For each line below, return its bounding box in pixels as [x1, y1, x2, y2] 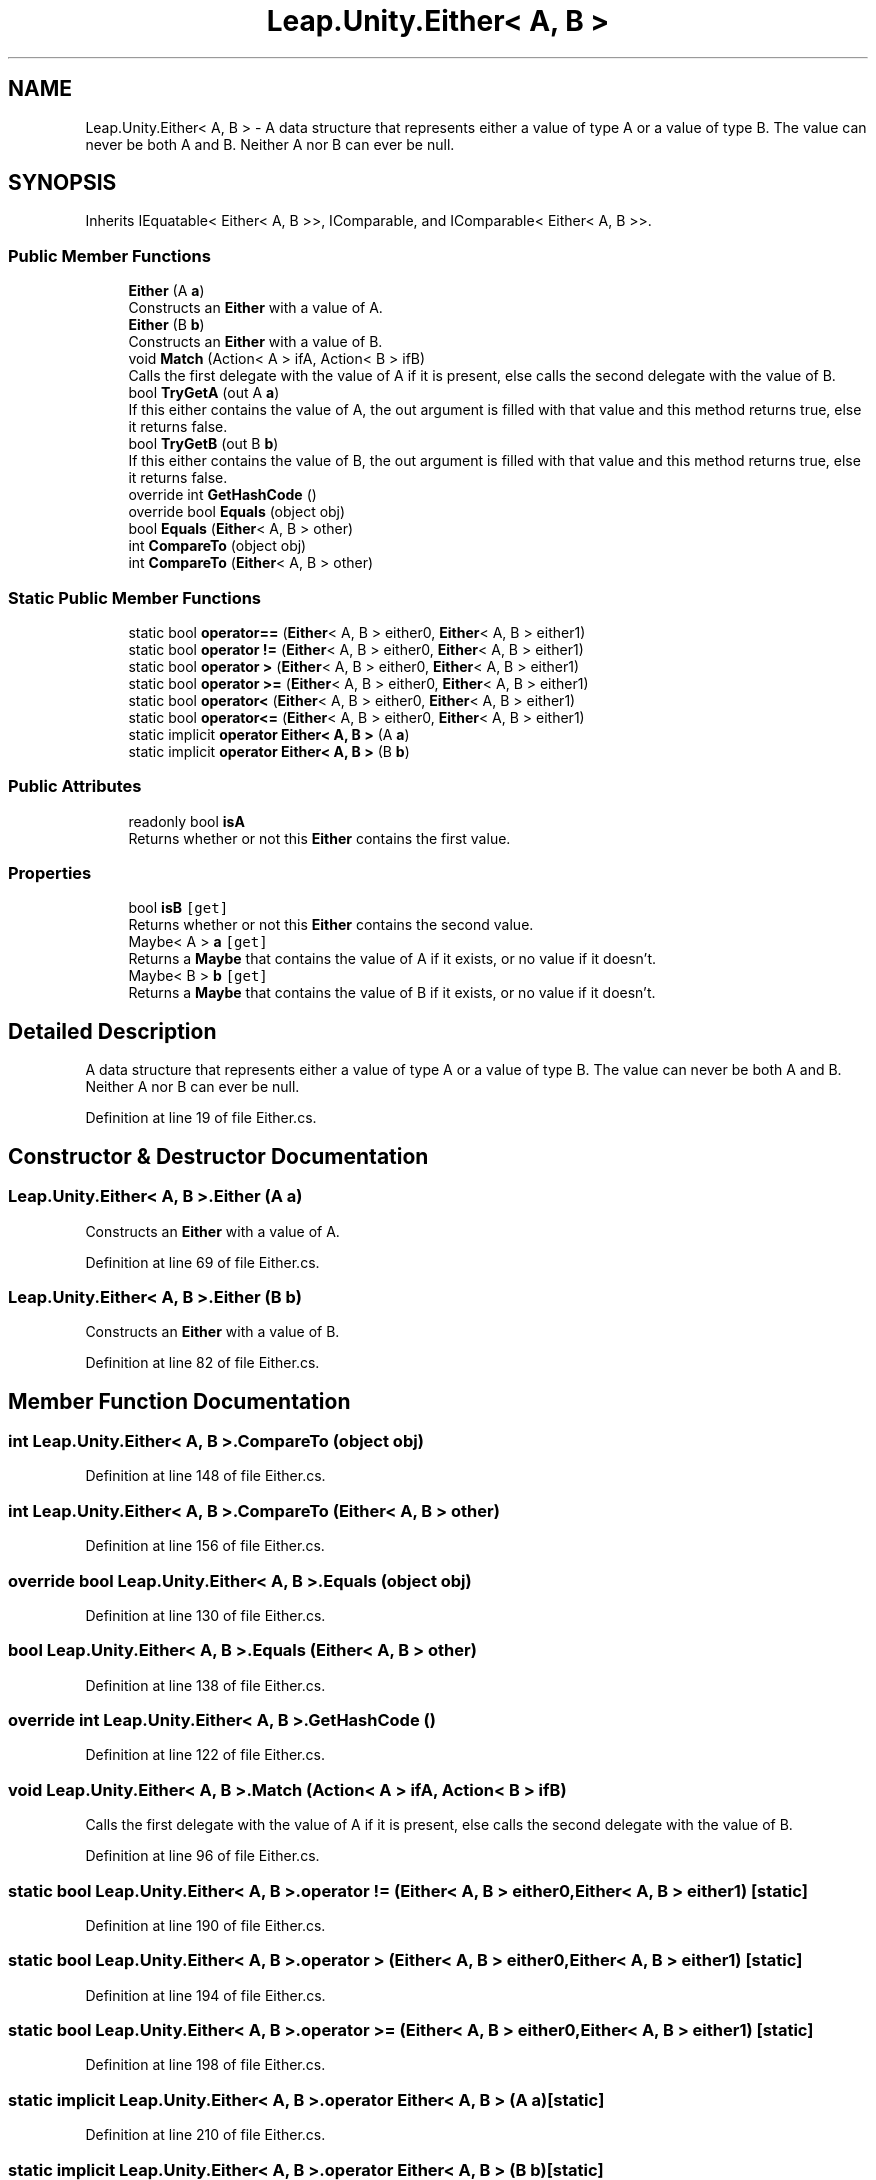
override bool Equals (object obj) [128, 503, 346, 521]
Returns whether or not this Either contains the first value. [128, 829, 511, 847]
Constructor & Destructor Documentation [8, 1143, 429, 1169]
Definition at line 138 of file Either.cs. [85, 1676, 326, 1694]
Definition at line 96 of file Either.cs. [85, 1847, 320, 1865]
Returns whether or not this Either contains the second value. [128, 916, 534, 934]
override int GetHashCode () [128, 486, 317, 504]
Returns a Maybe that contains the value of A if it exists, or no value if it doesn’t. [128, 950, 657, 968]
